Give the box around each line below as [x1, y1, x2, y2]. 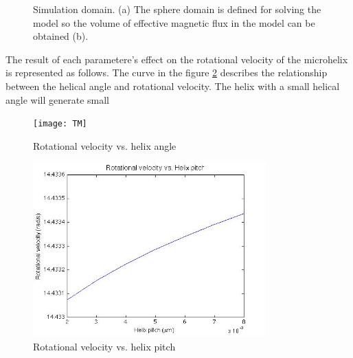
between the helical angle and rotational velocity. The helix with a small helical [5, 78, 340, 93]
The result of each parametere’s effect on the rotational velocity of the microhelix [5, 52, 348, 66]
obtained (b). [33, 29, 89, 43]
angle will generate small [5, 92, 109, 107]
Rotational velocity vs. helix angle [33, 138, 176, 153]
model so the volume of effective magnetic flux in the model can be [33, 15, 315, 30]
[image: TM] [33, 119, 87, 129]
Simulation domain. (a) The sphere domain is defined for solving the [33, 2, 321, 16]
